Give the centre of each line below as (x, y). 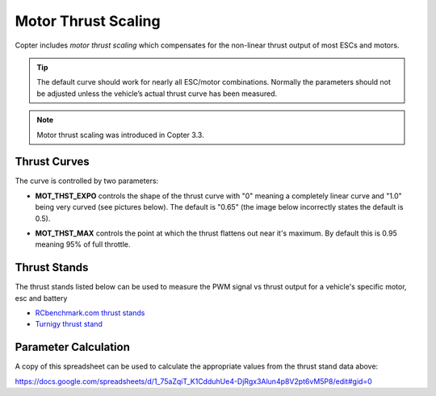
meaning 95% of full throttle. (83, 244)
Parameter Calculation (73, 347)
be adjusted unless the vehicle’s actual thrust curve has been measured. (157, 94)
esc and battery (41, 298)
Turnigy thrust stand (69, 324)
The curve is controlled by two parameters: (87, 181)
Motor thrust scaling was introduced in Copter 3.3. (121, 135)
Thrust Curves (52, 162)
